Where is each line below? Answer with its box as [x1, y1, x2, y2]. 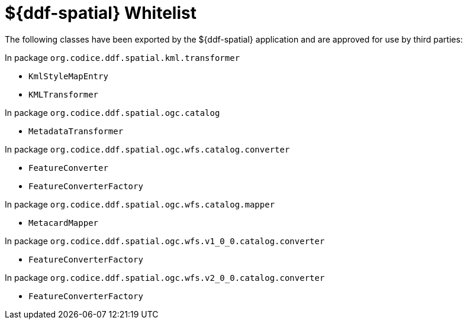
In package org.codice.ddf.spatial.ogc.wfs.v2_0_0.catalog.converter [5, 272, 325, 283]
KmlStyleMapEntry [28, 71, 108, 81]
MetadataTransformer [28, 126, 124, 136]
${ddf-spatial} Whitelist [5, 3, 197, 23]
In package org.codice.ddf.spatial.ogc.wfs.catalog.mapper [5, 199, 275, 209]
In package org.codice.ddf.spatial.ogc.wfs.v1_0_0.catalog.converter [5, 235, 325, 246]
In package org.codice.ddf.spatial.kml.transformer [5, 52, 240, 63]
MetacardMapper [28, 218, 99, 228]
